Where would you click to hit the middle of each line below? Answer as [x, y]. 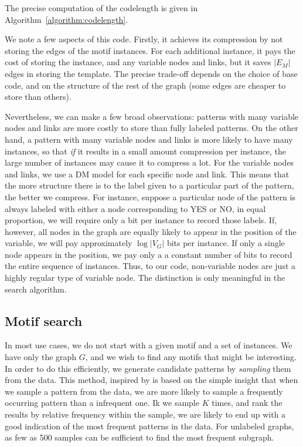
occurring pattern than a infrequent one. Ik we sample [102, 403]
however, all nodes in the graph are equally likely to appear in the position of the [151, 231]
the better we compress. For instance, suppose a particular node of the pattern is [150, 196]
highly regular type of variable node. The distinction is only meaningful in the [145, 278]
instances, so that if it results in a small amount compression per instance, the [145, 151]
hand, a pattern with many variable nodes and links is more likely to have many [149, 139]
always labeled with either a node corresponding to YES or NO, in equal [135, 208]
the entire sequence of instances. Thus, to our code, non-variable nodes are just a [150, 266]
